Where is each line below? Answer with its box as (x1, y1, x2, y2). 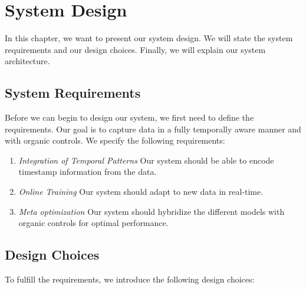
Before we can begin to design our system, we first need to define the (5, 111, 254, 124)
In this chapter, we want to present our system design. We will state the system (5, 32, 293, 44)
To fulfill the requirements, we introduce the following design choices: (5, 273, 255, 285)
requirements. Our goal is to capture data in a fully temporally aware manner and (5, 122, 301, 135)
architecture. (5, 55, 50, 67)
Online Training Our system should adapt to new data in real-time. (18, 185, 264, 198)
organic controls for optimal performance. (18, 217, 169, 229)
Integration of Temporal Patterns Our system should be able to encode (18, 154, 274, 166)
